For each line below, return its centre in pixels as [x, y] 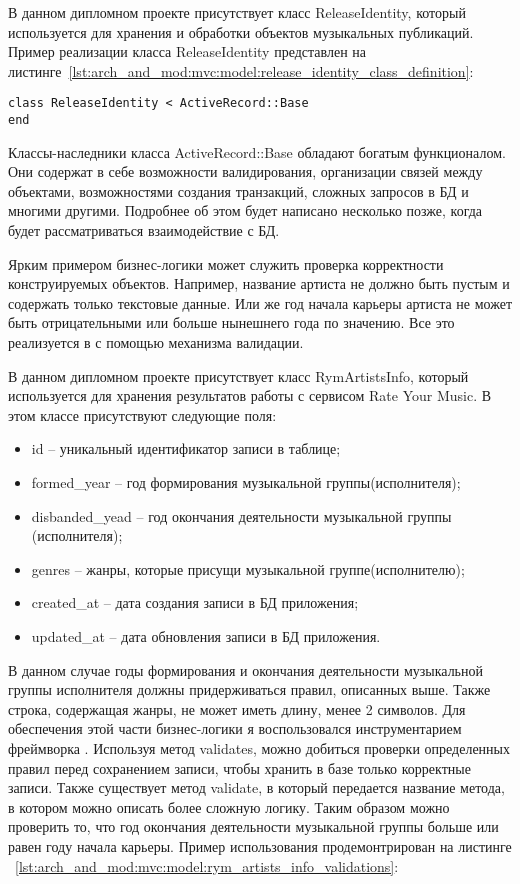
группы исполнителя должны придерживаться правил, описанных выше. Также [249, 689]
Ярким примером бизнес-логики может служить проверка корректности [226, 263]
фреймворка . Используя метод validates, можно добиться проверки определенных [259, 747]
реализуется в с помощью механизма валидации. [156, 342]
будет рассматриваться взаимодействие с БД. [144, 230]
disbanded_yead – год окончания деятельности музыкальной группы [241, 515]
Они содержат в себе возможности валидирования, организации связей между [245, 171]
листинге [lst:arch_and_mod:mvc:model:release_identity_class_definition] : [241, 70]
